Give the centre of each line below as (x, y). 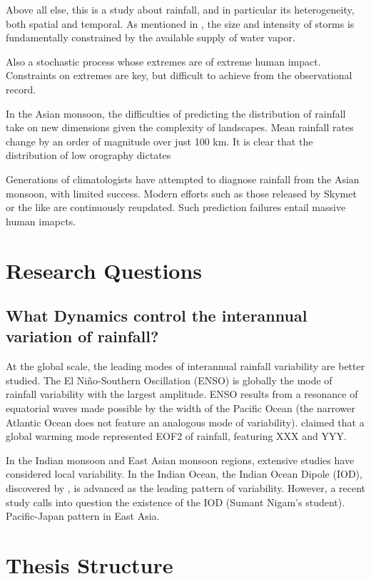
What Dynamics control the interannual (157, 316)
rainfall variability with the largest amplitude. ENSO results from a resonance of (182, 394)
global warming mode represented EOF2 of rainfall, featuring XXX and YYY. (176, 436)
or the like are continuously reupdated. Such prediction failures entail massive (176, 207)
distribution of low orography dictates (88, 155)
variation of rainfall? (82, 336)
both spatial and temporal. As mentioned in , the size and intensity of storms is (180, 23)
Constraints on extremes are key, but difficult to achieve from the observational (179, 75)
